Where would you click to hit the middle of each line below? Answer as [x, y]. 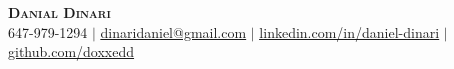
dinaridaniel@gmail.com [173, 31]
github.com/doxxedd [71, 51]
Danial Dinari [59, 12]
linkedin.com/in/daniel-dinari [349, 31]
